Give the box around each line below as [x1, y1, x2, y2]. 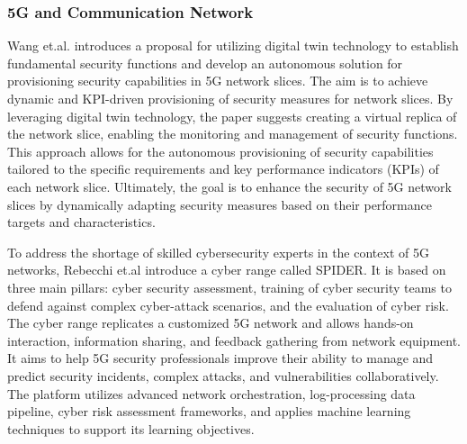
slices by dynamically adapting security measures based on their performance [7, 195, 432, 213]
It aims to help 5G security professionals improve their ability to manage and [7, 349, 434, 367]
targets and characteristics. [7, 213, 156, 231]
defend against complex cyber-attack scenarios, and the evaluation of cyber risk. [7, 295, 449, 314]
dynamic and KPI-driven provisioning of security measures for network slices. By [7, 89, 454, 107]
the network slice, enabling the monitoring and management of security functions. [7, 124, 458, 143]
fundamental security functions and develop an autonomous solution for [7, 53, 403, 72]
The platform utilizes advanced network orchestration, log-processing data [7, 384, 416, 403]
